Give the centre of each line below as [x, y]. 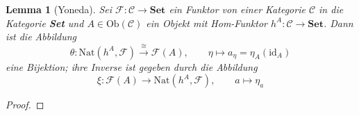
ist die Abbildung [41, 36]
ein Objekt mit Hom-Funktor [207, 23]
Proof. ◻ [25, 105]
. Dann [338, 23]
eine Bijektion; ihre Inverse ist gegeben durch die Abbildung [132, 66]
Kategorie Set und [45, 23]
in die [331, 9]
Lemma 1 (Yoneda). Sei [59, 9]
